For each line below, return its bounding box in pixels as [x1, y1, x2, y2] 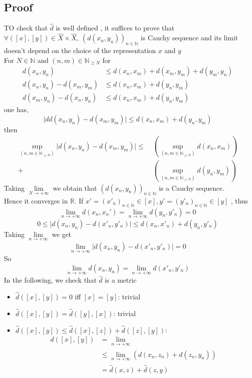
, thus [230, 195, 248, 205]
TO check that [4, 23, 48, 33]
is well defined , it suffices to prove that [56, 23, 174, 33]
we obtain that [53, 182, 97, 193]
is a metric [105, 275, 137, 285]
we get [52, 229, 71, 239]
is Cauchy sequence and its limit [140, 32, 238, 43]
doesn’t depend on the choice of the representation [4, 45, 156, 56]
